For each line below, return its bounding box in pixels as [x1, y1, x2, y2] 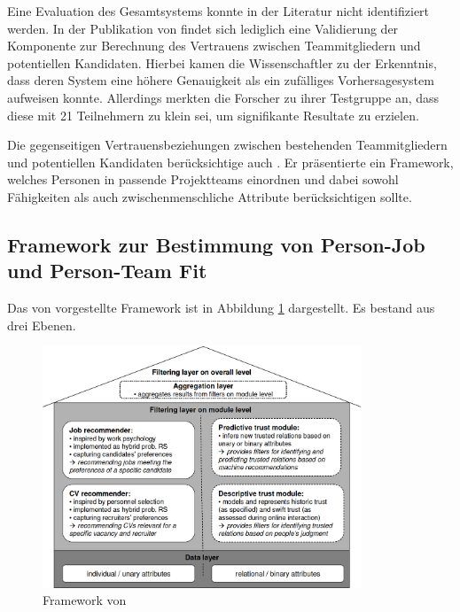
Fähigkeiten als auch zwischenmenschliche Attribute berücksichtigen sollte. [7, 187, 412, 205]
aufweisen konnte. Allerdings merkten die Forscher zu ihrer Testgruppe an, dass [7, 88, 440, 106]
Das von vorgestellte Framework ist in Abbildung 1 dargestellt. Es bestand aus [7, 298, 435, 317]
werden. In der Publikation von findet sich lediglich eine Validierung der [7, 19, 399, 37]
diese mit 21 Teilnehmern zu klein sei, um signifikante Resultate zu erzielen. [7, 105, 419, 124]
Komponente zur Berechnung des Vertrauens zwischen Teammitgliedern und [7, 36, 421, 55]
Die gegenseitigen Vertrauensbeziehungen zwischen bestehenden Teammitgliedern [7, 136, 448, 154]
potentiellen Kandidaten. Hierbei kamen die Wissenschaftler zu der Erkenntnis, [7, 53, 437, 72]
